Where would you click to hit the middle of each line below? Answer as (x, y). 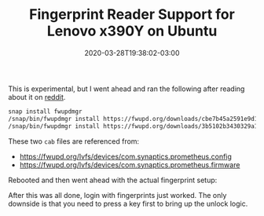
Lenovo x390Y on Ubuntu (132, 31)
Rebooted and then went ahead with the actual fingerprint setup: (113, 180)
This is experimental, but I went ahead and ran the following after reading (126, 89)
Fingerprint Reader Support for (132, 15)
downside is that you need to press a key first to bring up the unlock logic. (128, 203)
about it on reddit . (37, 97)
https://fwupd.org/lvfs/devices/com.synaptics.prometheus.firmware (130, 165)
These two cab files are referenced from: (74, 141)
